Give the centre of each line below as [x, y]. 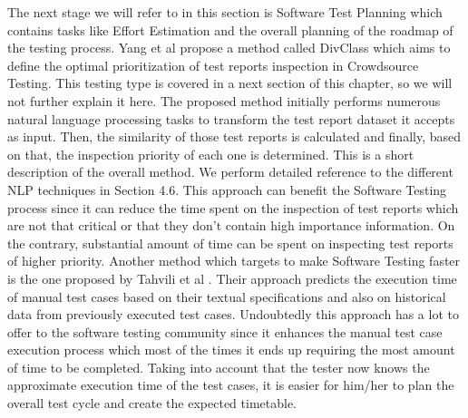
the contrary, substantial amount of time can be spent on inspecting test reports [230, 243]
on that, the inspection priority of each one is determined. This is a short [211, 154]
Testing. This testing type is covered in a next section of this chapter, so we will [230, 83]
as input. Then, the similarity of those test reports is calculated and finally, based [234, 136]
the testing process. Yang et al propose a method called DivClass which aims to [229, 48]
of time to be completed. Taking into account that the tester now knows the [219, 367]
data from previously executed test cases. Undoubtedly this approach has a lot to [233, 314]
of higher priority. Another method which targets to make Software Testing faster [234, 261]
